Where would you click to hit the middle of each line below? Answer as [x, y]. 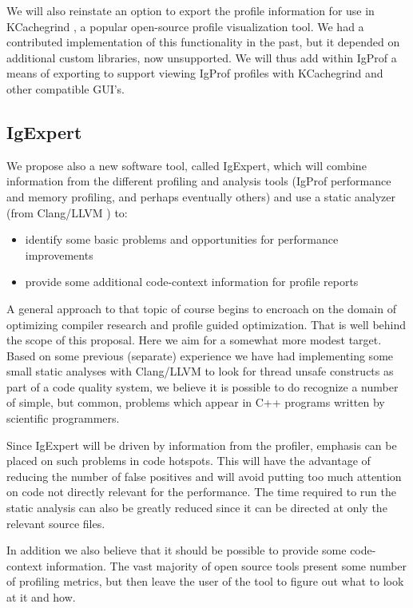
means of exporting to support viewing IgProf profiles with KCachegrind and [195, 73]
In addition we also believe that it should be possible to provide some [177, 550]
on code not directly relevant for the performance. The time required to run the [201, 492]
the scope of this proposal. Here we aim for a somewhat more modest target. [194, 340]
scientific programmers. [63, 418]
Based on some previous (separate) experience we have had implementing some [200, 355]
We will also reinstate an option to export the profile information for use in [191, 10]
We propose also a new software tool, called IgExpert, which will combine [187, 165]
